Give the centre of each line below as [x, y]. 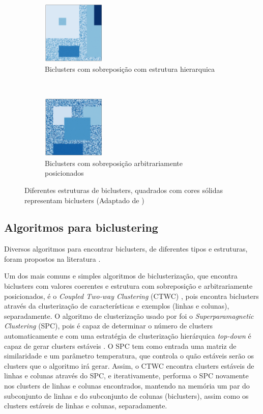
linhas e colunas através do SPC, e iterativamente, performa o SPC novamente [126, 376]
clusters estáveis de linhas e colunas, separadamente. [86, 406]
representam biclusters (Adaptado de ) [84, 200]
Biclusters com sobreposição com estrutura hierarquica [130, 68]
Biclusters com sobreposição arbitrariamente [114, 163]
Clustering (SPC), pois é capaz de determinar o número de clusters [108, 326]
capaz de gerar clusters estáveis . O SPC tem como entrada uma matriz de [120, 346]
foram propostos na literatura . [52, 258]
